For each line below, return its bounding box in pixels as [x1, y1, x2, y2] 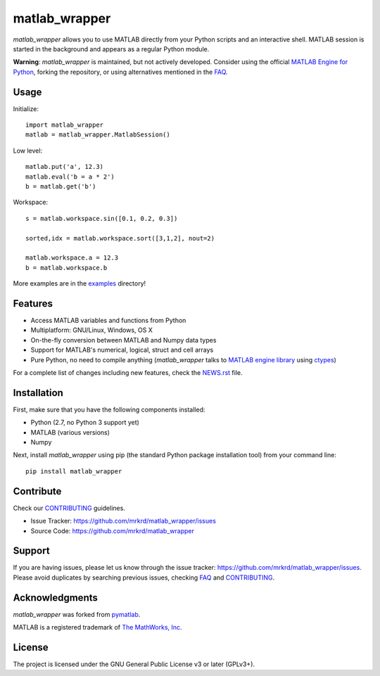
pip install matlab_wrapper [25, 467, 122, 475]
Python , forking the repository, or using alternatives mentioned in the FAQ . [13, 68, 228, 76]
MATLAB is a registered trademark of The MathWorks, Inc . [13, 623, 182, 632]
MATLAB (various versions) [30, 428, 110, 436]
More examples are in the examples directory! [13, 279, 146, 288]
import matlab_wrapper [25, 121, 104, 129]
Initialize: [13, 104, 39, 113]
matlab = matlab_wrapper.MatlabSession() [25, 131, 170, 139]
